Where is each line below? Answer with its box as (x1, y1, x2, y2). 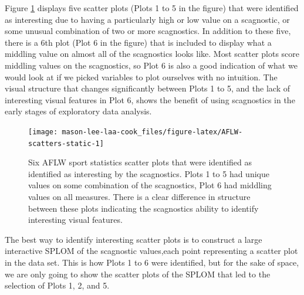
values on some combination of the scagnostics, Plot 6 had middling (28, 179, 272, 191)
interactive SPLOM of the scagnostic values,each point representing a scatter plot (5, 245, 298, 257)
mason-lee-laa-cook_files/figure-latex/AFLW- (62, 127, 243, 136)
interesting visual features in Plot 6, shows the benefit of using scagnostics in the (5, 93, 295, 106)
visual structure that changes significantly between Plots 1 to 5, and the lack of (5, 82, 290, 94)
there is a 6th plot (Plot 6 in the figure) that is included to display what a (5, 36, 272, 48)
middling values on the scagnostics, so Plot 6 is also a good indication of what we (5, 59, 298, 71)
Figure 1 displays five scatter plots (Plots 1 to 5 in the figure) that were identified (5, 2, 299, 13)
